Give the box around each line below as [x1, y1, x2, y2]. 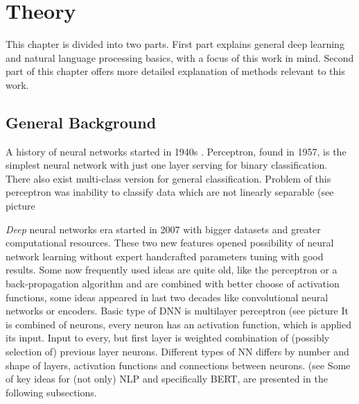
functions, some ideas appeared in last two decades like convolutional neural [6, 289, 329, 304]
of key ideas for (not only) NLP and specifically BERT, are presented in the [6, 371, 328, 386]
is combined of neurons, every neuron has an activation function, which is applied [6, 317, 352, 331]
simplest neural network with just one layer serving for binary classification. [6, 158, 328, 172]
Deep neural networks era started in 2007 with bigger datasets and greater [6, 221, 321, 236]
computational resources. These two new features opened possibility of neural [6, 235, 334, 250]
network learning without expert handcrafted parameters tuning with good [6, 249, 324, 263]
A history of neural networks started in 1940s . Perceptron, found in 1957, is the [6, 144, 347, 158]
